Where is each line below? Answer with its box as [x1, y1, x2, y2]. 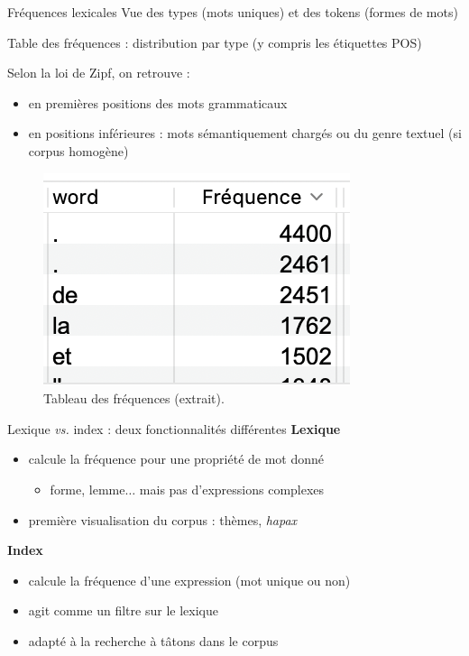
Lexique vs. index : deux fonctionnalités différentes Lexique [7, 419, 341, 438]
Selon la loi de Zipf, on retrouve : [7, 63, 190, 82]
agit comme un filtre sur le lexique [28, 601, 218, 620]
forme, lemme [50, 479, 125, 498]
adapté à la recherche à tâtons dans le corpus [28, 631, 279, 650]
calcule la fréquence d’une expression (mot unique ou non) [28, 570, 351, 589]
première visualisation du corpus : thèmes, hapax [28, 510, 298, 529]
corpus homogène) [28, 141, 129, 160]
